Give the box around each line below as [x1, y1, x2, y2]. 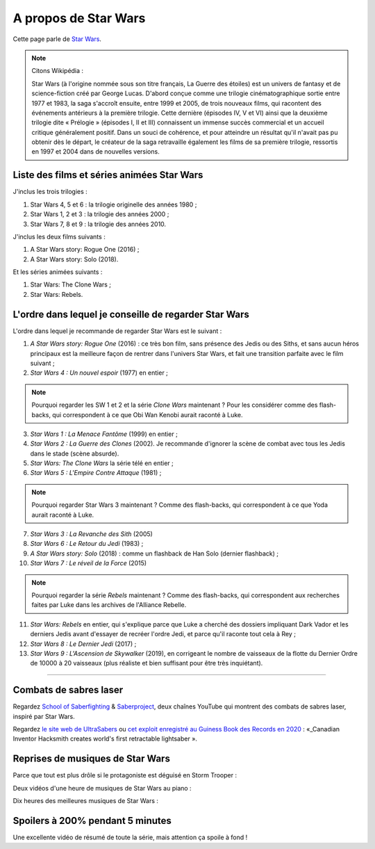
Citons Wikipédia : [31, 67, 83, 75]
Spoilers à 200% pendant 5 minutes [12, 814, 172, 827]
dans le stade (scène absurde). [30, 449, 119, 458]
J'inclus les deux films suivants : [12, 232, 106, 241]
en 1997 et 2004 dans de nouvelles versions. [31, 147, 160, 156]
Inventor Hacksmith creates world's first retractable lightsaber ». [12, 734, 198, 743]
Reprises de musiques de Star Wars [12, 753, 170, 765]
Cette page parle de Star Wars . [12, 35, 102, 43]
